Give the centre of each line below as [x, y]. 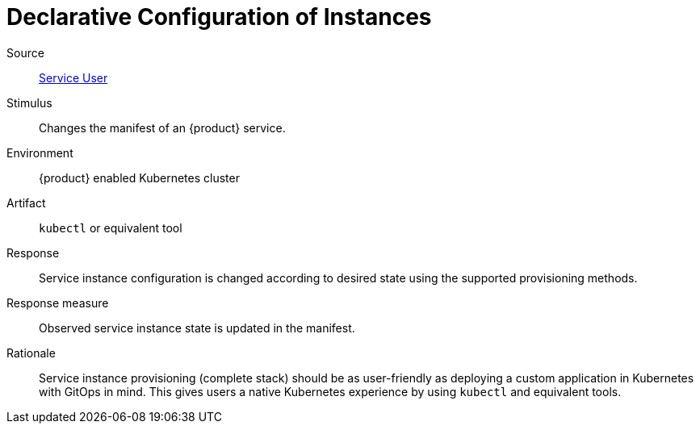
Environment [40, 152]
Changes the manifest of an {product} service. [162, 127]
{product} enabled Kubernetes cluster [139, 177]
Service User [73, 77]
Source [25, 52]
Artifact [26, 202]
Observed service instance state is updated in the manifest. [197, 328]
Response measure [58, 303]
